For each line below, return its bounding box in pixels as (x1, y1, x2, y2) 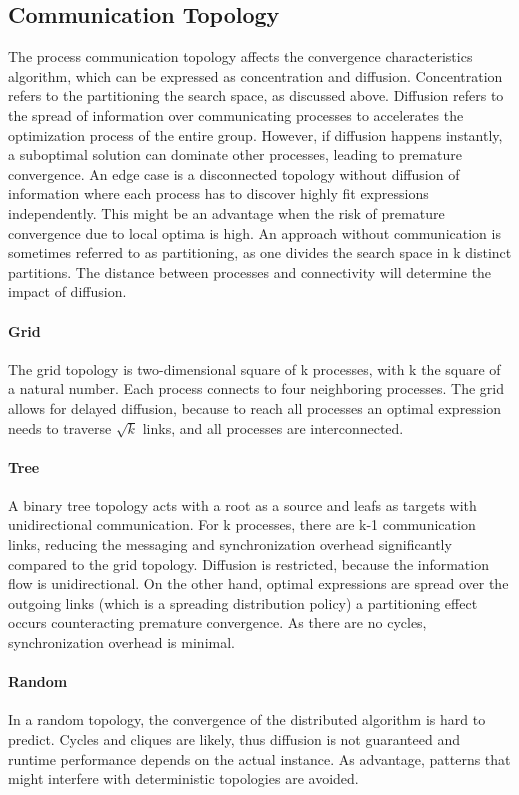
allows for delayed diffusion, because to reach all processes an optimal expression (8, 397, 502, 418)
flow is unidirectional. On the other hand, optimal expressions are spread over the (8, 573, 509, 594)
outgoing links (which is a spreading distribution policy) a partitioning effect (8, 592, 478, 613)
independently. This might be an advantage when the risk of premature (8, 202, 445, 223)
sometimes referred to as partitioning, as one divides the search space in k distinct (8, 242, 512, 263)
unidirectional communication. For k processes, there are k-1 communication (8, 514, 476, 535)
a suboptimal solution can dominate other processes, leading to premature (8, 144, 462, 165)
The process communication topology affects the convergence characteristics (8, 46, 473, 67)
